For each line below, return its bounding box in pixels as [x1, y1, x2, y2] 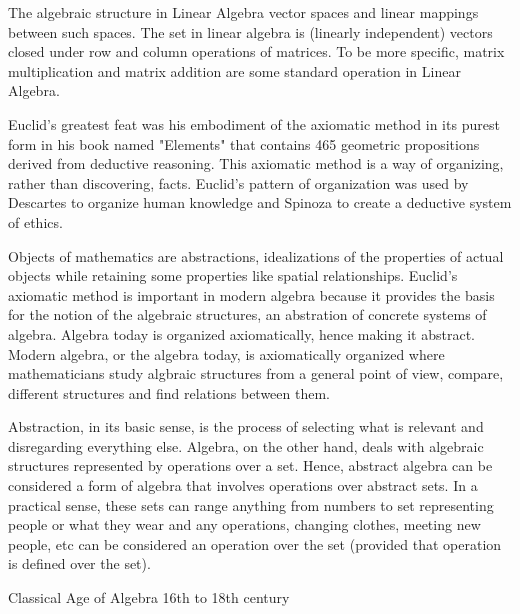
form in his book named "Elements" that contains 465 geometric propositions [8, 133, 480, 154]
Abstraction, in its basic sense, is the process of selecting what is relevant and [8, 416, 484, 437]
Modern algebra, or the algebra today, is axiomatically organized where [8, 343, 445, 364]
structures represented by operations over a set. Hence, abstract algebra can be [8, 455, 493, 476]
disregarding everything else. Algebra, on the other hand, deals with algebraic [8, 435, 484, 456]
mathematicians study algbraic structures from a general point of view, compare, [8, 363, 504, 384]
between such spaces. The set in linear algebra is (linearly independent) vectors [8, 21, 493, 42]
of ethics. [8, 211, 63, 232]
